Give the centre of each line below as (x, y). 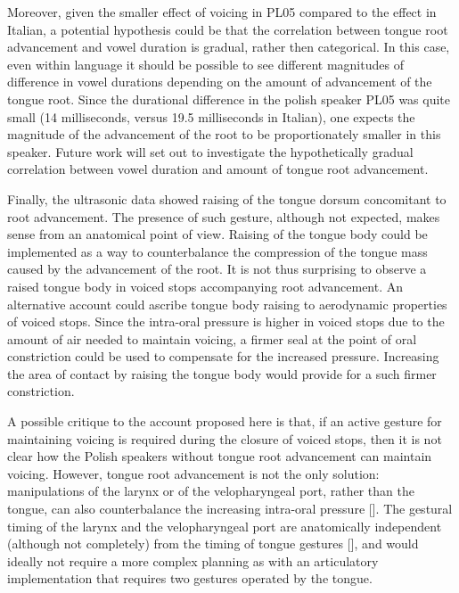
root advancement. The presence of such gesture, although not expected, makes (224, 216)
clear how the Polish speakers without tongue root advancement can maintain (220, 456)
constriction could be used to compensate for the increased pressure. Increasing (223, 356)
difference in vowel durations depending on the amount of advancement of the (220, 82)
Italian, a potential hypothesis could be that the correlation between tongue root (228, 29)
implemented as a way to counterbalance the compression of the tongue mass (217, 251)
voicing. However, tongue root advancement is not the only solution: (193, 473)
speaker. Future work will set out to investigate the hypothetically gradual (210, 151)
